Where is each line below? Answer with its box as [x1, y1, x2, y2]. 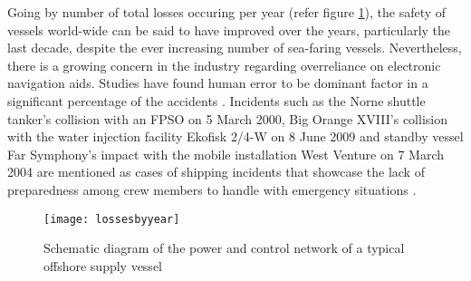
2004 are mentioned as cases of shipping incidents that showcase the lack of [7, 162, 425, 181]
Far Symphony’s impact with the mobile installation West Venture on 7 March [7, 144, 445, 163]
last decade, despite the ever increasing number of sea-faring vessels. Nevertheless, [7, 38, 462, 57]
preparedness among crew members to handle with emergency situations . [7, 179, 417, 199]
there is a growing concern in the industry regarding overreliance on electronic [7, 55, 441, 74]
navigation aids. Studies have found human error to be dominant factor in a [7, 73, 428, 92]
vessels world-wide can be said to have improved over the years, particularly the [7, 20, 451, 39]
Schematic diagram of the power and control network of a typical [43, 238, 405, 257]
